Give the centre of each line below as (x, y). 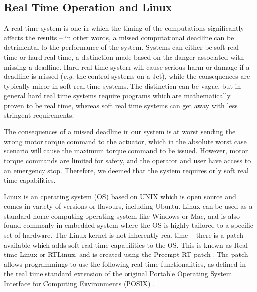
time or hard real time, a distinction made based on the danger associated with (124, 56)
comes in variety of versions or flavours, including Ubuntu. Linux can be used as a (128, 206)
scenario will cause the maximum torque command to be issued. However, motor (126, 151)
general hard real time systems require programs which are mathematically (117, 95)
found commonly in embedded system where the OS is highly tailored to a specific (128, 225)
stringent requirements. (39, 115)
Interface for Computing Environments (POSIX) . (80, 283)
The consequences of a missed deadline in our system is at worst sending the (120, 131)
